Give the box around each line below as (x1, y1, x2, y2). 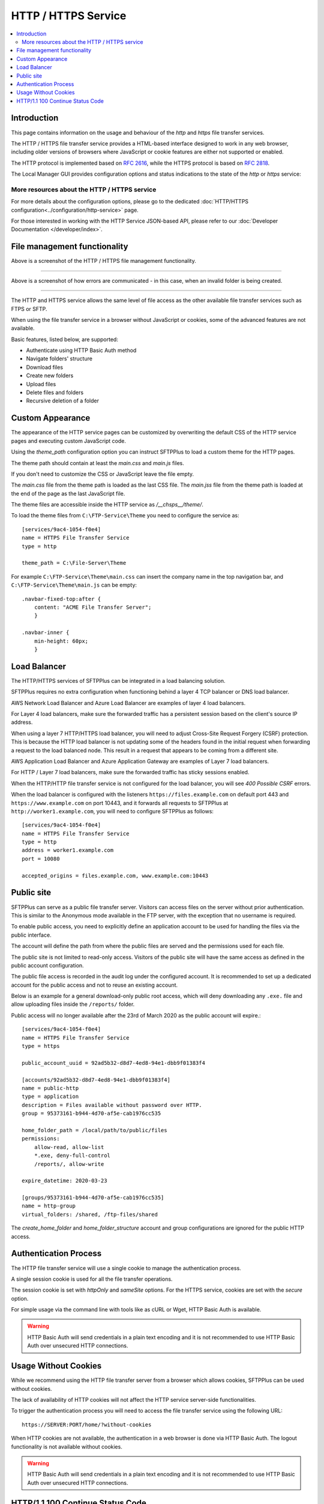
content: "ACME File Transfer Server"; (34, 603, 152, 611)
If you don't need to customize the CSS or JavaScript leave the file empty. (11, 470, 194, 478)
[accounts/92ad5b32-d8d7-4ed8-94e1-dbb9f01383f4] (22, 1076, 171, 1083)
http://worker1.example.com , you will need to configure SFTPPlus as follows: (11, 807, 214, 815)
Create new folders (26, 372, 74, 379)
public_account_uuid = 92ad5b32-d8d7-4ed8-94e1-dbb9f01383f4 (22, 1059, 205, 1066)
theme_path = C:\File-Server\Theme (22, 559, 127, 567)
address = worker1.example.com (22, 847, 114, 854)
